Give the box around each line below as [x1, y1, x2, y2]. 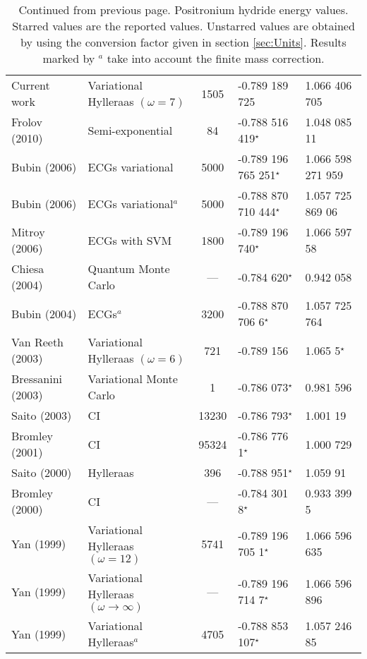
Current [11, 77, 50, 93]
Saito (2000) [11, 464, 72, 480]
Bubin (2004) [11, 305, 77, 322]
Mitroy [11, 224, 45, 240]
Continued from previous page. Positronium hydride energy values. [18, 1, 349, 18]
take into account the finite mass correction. [107, 50, 325, 66]
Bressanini [11, 370, 63, 387]
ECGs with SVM [88, 231, 172, 248]
